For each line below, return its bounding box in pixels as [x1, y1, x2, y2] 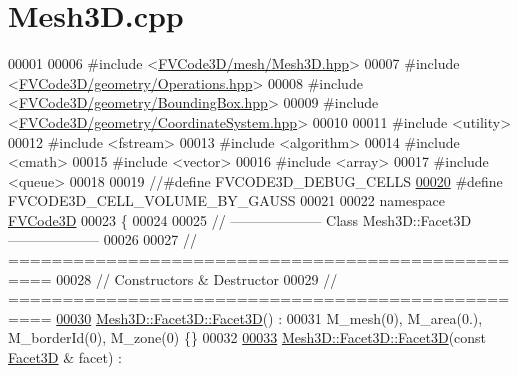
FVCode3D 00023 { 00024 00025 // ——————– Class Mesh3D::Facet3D [8, 209, 472, 230]
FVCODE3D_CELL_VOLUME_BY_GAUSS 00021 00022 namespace [8, 190, 445, 211]
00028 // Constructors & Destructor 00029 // [56, 268, 338, 289]
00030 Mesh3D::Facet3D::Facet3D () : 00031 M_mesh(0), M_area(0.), [56, 307, 483, 328]
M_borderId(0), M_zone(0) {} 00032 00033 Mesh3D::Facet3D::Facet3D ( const [8, 327, 487, 348]
